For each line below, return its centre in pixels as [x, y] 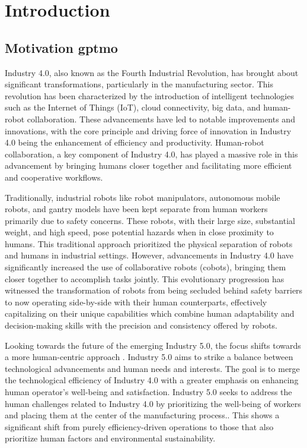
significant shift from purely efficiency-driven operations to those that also [139, 426]
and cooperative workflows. [54, 177]
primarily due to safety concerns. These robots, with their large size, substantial [150, 220]
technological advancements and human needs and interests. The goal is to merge [152, 368]
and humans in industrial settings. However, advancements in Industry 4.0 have [149, 255]
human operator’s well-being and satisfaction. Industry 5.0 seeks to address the [148, 392]
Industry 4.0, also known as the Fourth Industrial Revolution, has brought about [152, 72]
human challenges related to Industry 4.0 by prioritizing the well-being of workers [153, 403]
